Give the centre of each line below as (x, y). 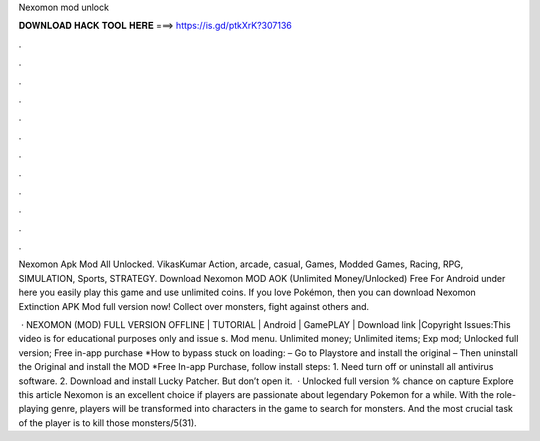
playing (33, 409)
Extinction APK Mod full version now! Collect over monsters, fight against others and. (194, 306)
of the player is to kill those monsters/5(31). (107, 422)
